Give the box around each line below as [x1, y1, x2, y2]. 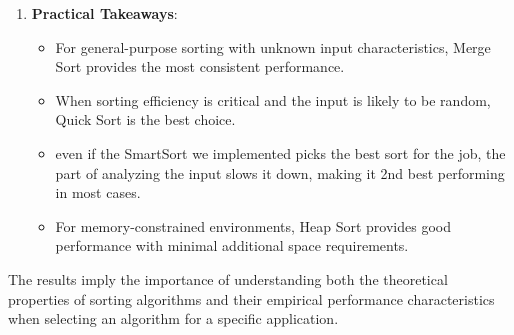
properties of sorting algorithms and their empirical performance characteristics [8, 288, 495, 309]
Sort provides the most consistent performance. [55, 56, 345, 77]
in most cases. [55, 182, 141, 203]
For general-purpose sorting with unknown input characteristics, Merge [55, 36, 491, 57]
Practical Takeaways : [31, 3, 178, 23]
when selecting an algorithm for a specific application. [8, 308, 339, 329]
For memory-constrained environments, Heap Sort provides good [55, 215, 451, 236]
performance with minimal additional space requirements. [55, 235, 409, 256]
